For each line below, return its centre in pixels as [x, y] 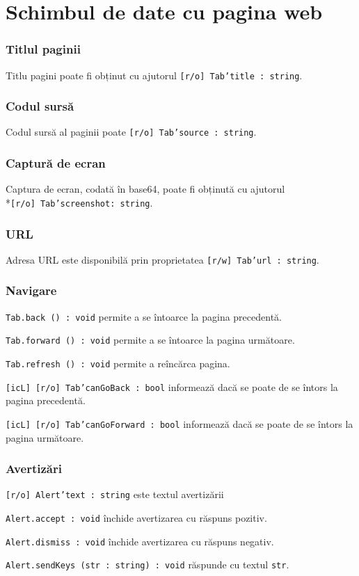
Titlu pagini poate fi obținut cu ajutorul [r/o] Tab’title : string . [154, 75]
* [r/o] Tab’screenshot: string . [79, 202]
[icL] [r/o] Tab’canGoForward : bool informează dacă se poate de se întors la [179, 423]
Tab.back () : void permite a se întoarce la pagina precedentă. [144, 316]
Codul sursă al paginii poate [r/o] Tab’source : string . [131, 132]
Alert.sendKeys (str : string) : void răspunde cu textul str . [147, 565]
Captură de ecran [56, 163]
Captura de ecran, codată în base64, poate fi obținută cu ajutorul [145, 189]
